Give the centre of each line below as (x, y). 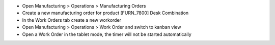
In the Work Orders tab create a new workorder (72, 20)
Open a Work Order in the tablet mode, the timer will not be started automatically (107, 34)
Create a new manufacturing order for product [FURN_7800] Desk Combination (105, 13)
